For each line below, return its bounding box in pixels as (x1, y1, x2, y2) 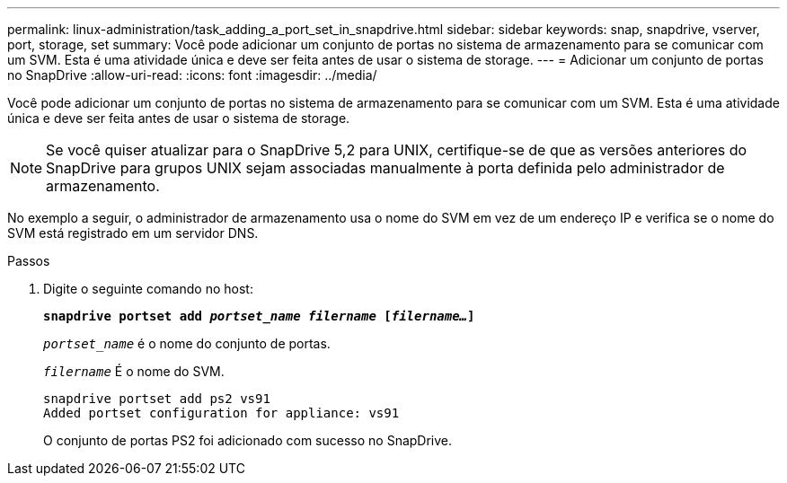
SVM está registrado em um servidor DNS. (7, 225, 259, 241)
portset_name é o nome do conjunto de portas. (43, 336, 331, 351)
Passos (7, 253, 50, 268)
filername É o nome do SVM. (43, 364, 225, 379)
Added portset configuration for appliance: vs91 (43, 406, 400, 420)
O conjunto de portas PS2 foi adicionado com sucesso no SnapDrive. (43, 433, 453, 448)
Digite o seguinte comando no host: (43, 281, 253, 296)
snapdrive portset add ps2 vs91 (43, 391, 270, 406)
